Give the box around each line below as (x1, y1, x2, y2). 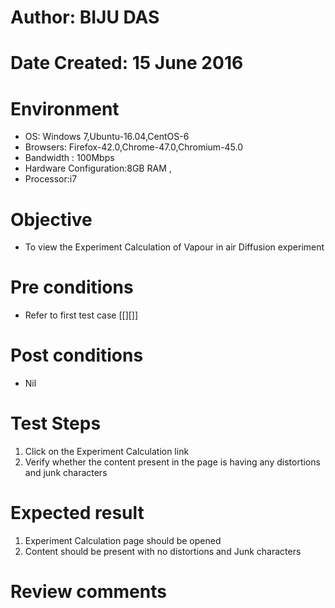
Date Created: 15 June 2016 (10, 52, 244, 75)
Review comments (10, 581, 167, 603)
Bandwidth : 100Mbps (24, 152, 115, 164)
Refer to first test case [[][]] (24, 309, 139, 321)
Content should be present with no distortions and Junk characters (24, 546, 302, 557)
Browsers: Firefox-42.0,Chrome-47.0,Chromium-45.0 (24, 141, 244, 153)
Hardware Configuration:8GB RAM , (24, 162, 172, 175)
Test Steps (10, 412, 102, 435)
